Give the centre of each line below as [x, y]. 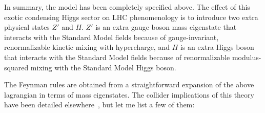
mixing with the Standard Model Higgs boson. [103, 67]
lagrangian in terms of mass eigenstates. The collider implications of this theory [129, 94]
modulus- [247, 57]
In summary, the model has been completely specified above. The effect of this [127, 7]
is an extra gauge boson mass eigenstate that [166, 27]
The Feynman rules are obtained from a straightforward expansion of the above [129, 84]
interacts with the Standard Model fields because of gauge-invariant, [111, 37]
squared [16, 67]
